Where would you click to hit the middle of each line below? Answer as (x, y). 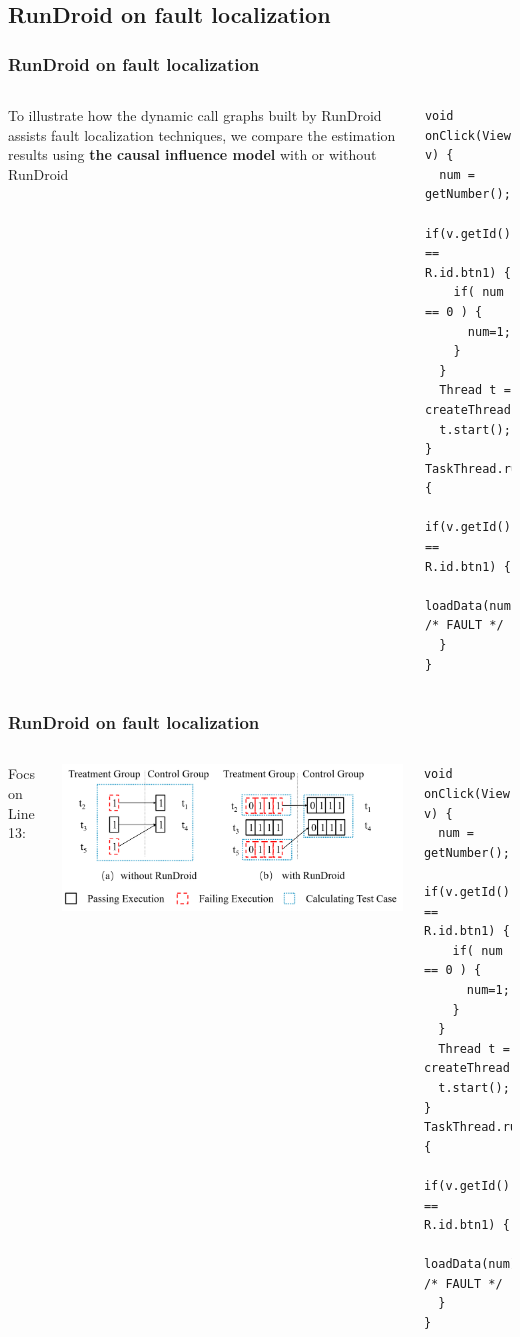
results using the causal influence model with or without (192, 154)
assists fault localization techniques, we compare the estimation (202, 134)
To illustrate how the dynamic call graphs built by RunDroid (195, 115)
